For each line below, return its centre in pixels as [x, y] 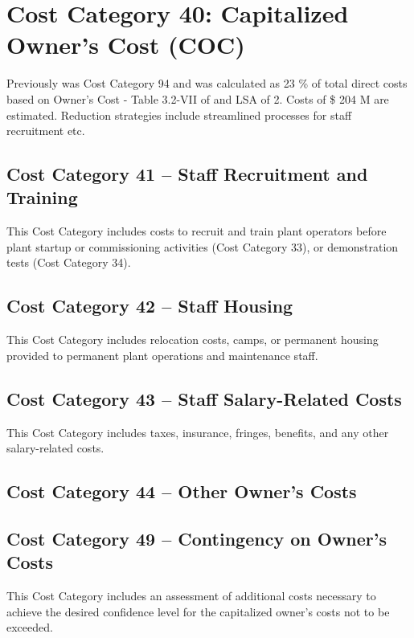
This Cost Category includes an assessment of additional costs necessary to [191, 596]
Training [42, 197]
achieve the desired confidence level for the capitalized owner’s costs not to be [198, 611]
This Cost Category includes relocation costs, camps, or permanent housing [193, 339]
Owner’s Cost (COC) [126, 45]
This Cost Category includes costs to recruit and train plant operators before [197, 231]
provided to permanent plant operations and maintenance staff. [162, 355]
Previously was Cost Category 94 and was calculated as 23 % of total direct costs [207, 83]
